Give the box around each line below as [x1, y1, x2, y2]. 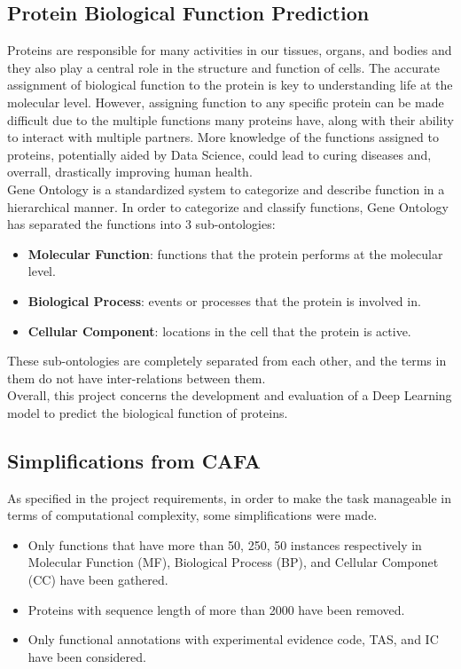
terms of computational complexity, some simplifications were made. [7, 506, 378, 524]
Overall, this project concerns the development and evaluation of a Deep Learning [7, 386, 452, 405]
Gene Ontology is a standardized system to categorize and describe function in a [7, 179, 445, 198]
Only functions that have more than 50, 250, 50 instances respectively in [27, 535, 422, 554]
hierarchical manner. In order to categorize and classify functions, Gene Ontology [7, 197, 449, 216]
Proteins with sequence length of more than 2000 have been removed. [27, 600, 405, 618]
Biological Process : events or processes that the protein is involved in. [27, 291, 421, 310]
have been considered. [27, 647, 146, 665]
